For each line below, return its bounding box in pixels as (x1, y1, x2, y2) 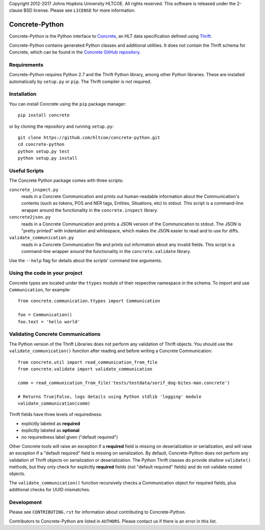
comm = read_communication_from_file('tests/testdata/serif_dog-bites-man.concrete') (18, 380, 230, 386)
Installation (9, 91, 37, 98)
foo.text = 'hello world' (18, 319, 80, 324)
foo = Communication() (18, 312, 73, 318)
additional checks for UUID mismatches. (9, 487, 91, 493)
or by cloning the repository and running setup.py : (9, 123, 114, 129)
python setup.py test (18, 148, 70, 154)
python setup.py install (18, 155, 78, 161)
